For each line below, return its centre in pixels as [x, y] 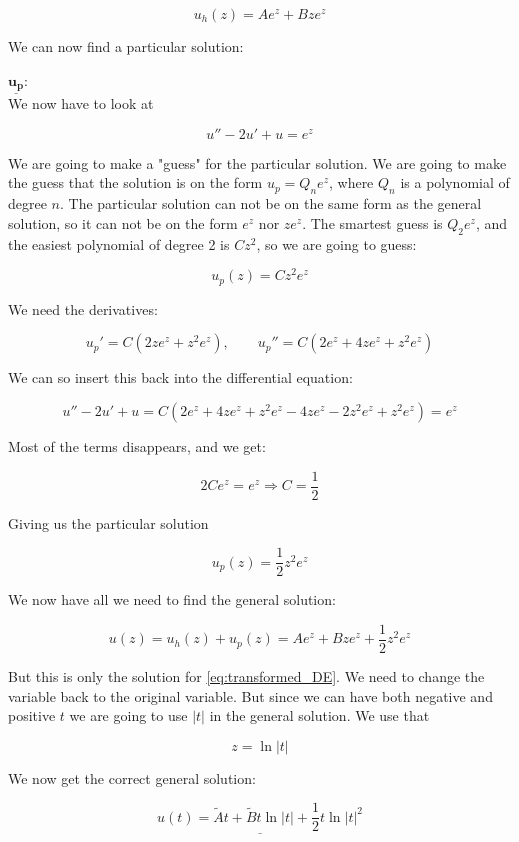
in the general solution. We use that [319, 715]
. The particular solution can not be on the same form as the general [271, 203]
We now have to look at [81, 103]
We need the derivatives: [83, 308]
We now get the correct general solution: [132, 777]
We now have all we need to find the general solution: [172, 599]
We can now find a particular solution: [126, 46]
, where [351, 182]
